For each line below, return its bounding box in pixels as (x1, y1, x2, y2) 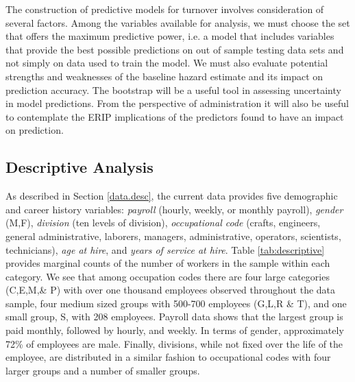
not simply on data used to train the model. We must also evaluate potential (5, 56, 328, 70)
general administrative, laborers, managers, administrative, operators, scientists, (5, 228, 341, 243)
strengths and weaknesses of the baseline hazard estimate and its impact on (5, 69, 323, 83)
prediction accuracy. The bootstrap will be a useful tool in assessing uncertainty (5, 82, 341, 97)
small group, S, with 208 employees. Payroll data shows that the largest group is (5, 309, 343, 324)
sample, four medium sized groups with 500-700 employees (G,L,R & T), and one (5, 296, 347, 310)
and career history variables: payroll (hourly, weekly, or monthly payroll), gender (5, 202, 343, 216)
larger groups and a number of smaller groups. (5, 363, 200, 377)
